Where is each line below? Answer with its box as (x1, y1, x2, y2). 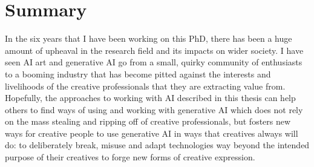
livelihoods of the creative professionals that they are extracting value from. (5, 79, 286, 92)
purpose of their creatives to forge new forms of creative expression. (5, 151, 255, 163)
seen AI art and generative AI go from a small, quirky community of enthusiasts (5, 56, 303, 68)
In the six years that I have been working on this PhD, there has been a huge (5, 32, 292, 45)
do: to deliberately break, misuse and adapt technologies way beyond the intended (5, 139, 310, 151)
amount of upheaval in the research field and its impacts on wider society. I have (5, 44, 304, 56)
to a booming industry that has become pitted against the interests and (5, 67, 271, 80)
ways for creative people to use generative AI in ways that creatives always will (5, 126, 298, 139)
